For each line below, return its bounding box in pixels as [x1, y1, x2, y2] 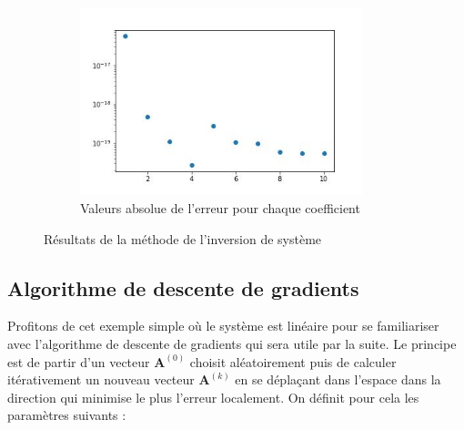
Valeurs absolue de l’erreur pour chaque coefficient [80, 198, 360, 217]
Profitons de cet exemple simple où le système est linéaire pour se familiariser [7, 316, 439, 335]
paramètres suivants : [7, 405, 126, 425]
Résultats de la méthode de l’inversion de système [44, 229, 322, 248]
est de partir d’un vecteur [7, 352, 150, 371]
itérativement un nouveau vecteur [7, 370, 195, 389]
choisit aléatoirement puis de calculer [189, 352, 397, 371]
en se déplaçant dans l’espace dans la [235, 370, 441, 389]
